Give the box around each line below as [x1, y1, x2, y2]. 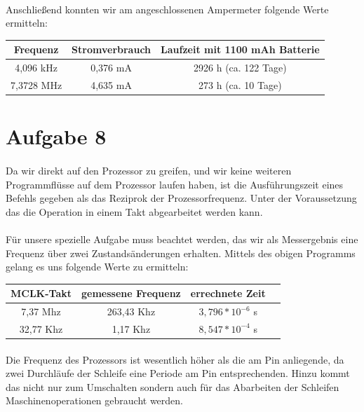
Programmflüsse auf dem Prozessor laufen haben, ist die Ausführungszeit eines [6, 177, 344, 191]
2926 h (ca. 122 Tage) [194, 60, 287, 75]
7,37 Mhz [21, 304, 61, 319]
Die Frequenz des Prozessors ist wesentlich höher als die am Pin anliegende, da [6, 352, 344, 366]
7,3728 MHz [11, 77, 62, 92]
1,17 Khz [112, 321, 151, 336]
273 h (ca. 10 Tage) [198, 77, 282, 92]
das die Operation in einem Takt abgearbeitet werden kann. [6, 204, 263, 219]
